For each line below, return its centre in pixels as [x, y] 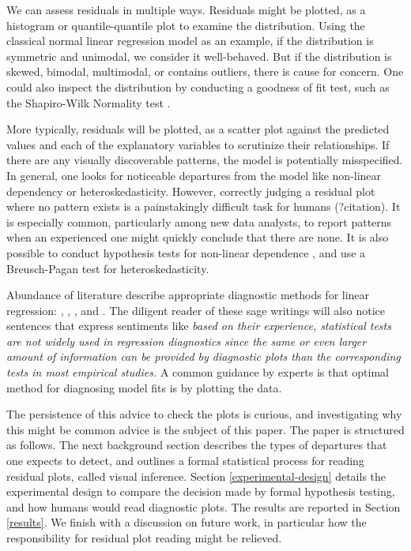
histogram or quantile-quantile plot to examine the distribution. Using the [186, 25]
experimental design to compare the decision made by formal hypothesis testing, [201, 491]
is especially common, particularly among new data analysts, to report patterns [199, 221]
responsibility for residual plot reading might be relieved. [144, 538]
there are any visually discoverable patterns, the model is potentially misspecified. [205, 160]
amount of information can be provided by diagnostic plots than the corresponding [204, 356]
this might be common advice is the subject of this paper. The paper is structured [205, 429]
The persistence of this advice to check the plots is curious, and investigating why [204, 414]
